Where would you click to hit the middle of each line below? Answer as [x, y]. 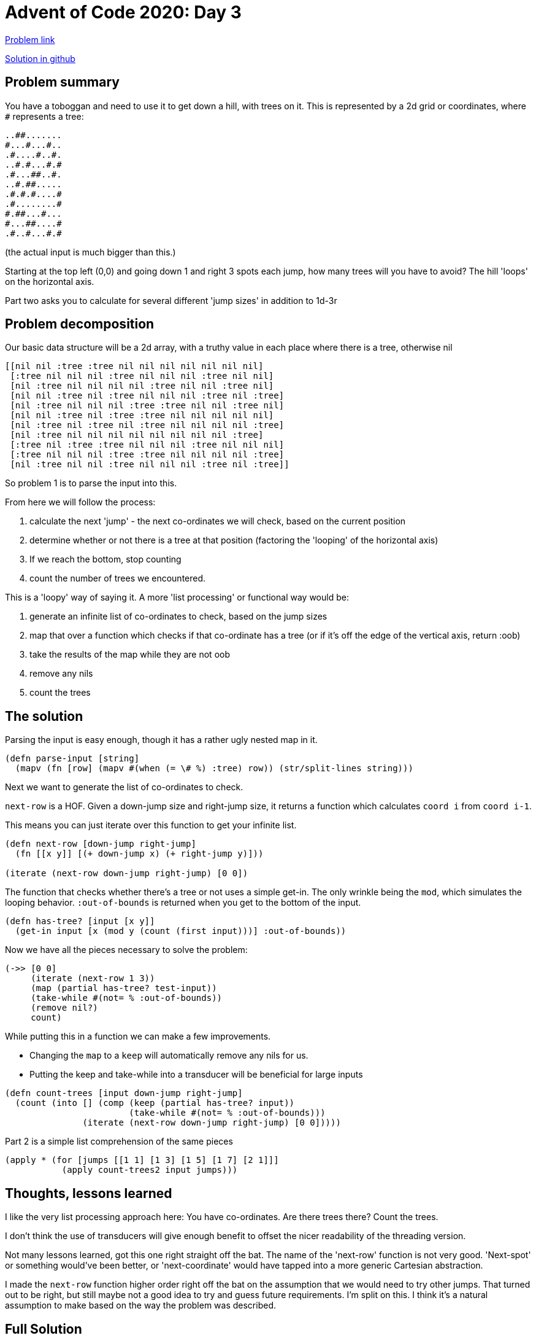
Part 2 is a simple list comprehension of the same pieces [119, 1142]
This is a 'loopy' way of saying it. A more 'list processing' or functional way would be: [177, 597]
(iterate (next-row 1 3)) [93, 978]
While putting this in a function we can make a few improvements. [138, 1037]
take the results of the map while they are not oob [130, 655]
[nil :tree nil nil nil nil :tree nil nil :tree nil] [142, 386]
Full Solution [44, 1329]
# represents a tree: [44, 116]
